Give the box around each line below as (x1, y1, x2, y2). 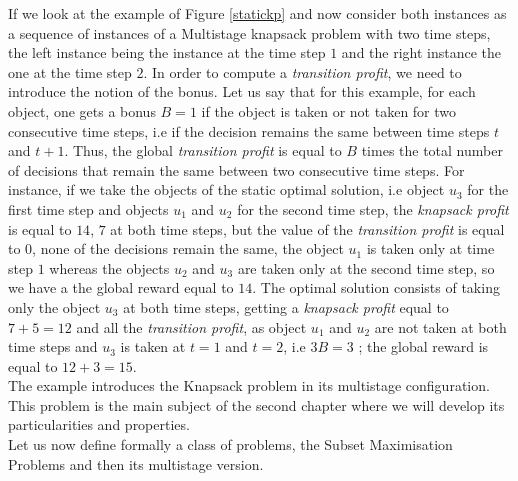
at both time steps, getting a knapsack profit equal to (123, 296, 449, 317)
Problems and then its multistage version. (8, 453, 264, 474)
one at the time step (8, 61, 132, 82)
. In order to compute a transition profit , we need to (143, 61, 462, 82)
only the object (8, 296, 101, 317)
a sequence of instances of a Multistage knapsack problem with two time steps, (8, 22, 491, 43)
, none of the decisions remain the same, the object (32, 238, 344, 259)
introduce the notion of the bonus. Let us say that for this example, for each (8, 81, 476, 102)
